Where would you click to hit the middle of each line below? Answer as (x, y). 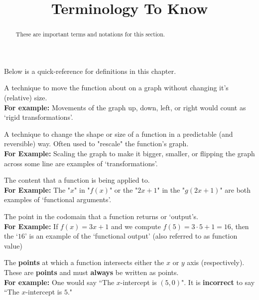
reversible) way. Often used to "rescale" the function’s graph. (96, 144)
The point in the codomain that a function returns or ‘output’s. (101, 216)
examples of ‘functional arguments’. (58, 199)
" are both (235, 189)
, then (240, 226)
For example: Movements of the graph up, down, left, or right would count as (125, 107)
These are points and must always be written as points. (91, 272)
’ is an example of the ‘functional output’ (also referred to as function (131, 236)
